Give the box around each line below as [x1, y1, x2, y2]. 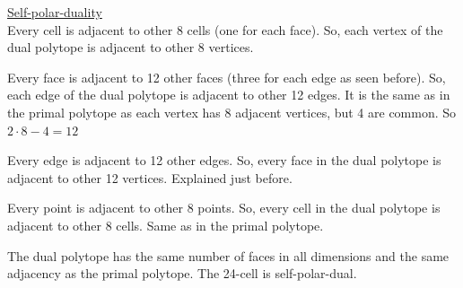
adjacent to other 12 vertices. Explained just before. [7, 168, 293, 187]
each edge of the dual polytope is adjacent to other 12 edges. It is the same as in [7, 85, 450, 104]
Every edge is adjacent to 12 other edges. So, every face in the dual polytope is [7, 151, 441, 170]
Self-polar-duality [7, 3, 102, 21]
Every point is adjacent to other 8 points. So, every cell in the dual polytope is [7, 198, 441, 217]
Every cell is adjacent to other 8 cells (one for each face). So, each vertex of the [7, 20, 443, 39]
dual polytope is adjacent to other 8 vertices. [7, 38, 254, 57]
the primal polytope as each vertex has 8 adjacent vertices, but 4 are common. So [7, 102, 457, 121]
